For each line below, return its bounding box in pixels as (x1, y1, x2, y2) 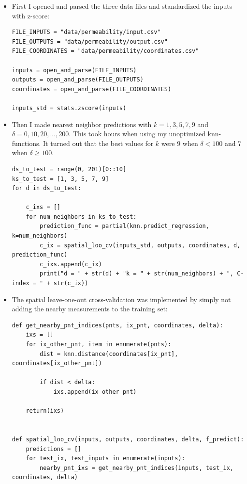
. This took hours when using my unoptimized (69, 129, 205, 139)
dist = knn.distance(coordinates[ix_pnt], (40, 350, 178, 357)
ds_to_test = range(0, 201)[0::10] (12, 165, 127, 173)
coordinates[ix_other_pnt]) (12, 360, 102, 367)
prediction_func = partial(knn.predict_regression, (40, 223, 209, 230)
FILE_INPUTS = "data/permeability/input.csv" (12, 29, 161, 36)
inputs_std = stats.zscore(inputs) (12, 104, 127, 112)
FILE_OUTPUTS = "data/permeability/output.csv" (12, 38, 168, 45)
